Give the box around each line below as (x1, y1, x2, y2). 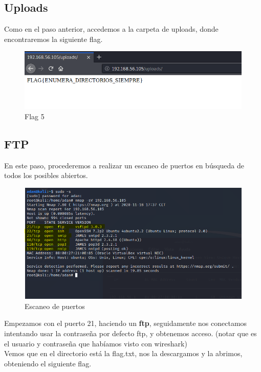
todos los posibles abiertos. (4, 170, 88, 181)
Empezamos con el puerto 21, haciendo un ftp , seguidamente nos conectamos (4, 318, 247, 329)
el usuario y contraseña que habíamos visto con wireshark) (4, 338, 187, 348)
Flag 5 (25, 111, 45, 121)
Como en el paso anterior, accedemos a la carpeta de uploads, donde (4, 24, 219, 34)
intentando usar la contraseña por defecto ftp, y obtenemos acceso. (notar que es (4, 328, 257, 339)
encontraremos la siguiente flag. (4, 33, 103, 44)
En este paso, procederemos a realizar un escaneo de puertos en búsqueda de (4, 160, 245, 170)
